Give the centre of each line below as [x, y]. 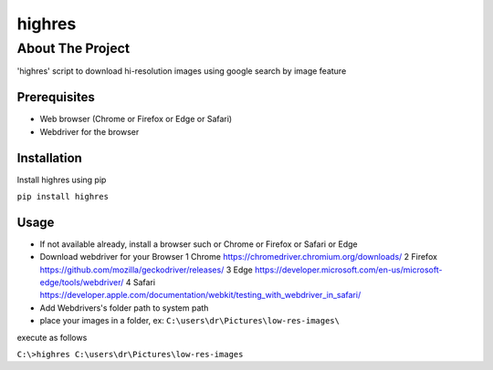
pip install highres [63, 196]
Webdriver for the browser [89, 131]
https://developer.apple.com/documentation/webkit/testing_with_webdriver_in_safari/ [200, 295]
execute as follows [52, 337]
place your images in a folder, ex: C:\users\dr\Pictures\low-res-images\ [189, 321]
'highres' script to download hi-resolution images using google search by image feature [182, 71]
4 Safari [140, 283]
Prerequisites [56, 97]
